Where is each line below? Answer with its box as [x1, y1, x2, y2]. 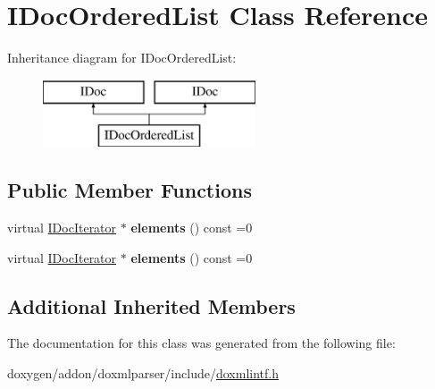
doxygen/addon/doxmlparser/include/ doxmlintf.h [7, 364, 279, 383]
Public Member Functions [7, 176, 252, 204]
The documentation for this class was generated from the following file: [7, 334, 396, 352]
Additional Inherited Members [7, 292, 296, 319]
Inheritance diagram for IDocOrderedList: [7, 48, 237, 67]
